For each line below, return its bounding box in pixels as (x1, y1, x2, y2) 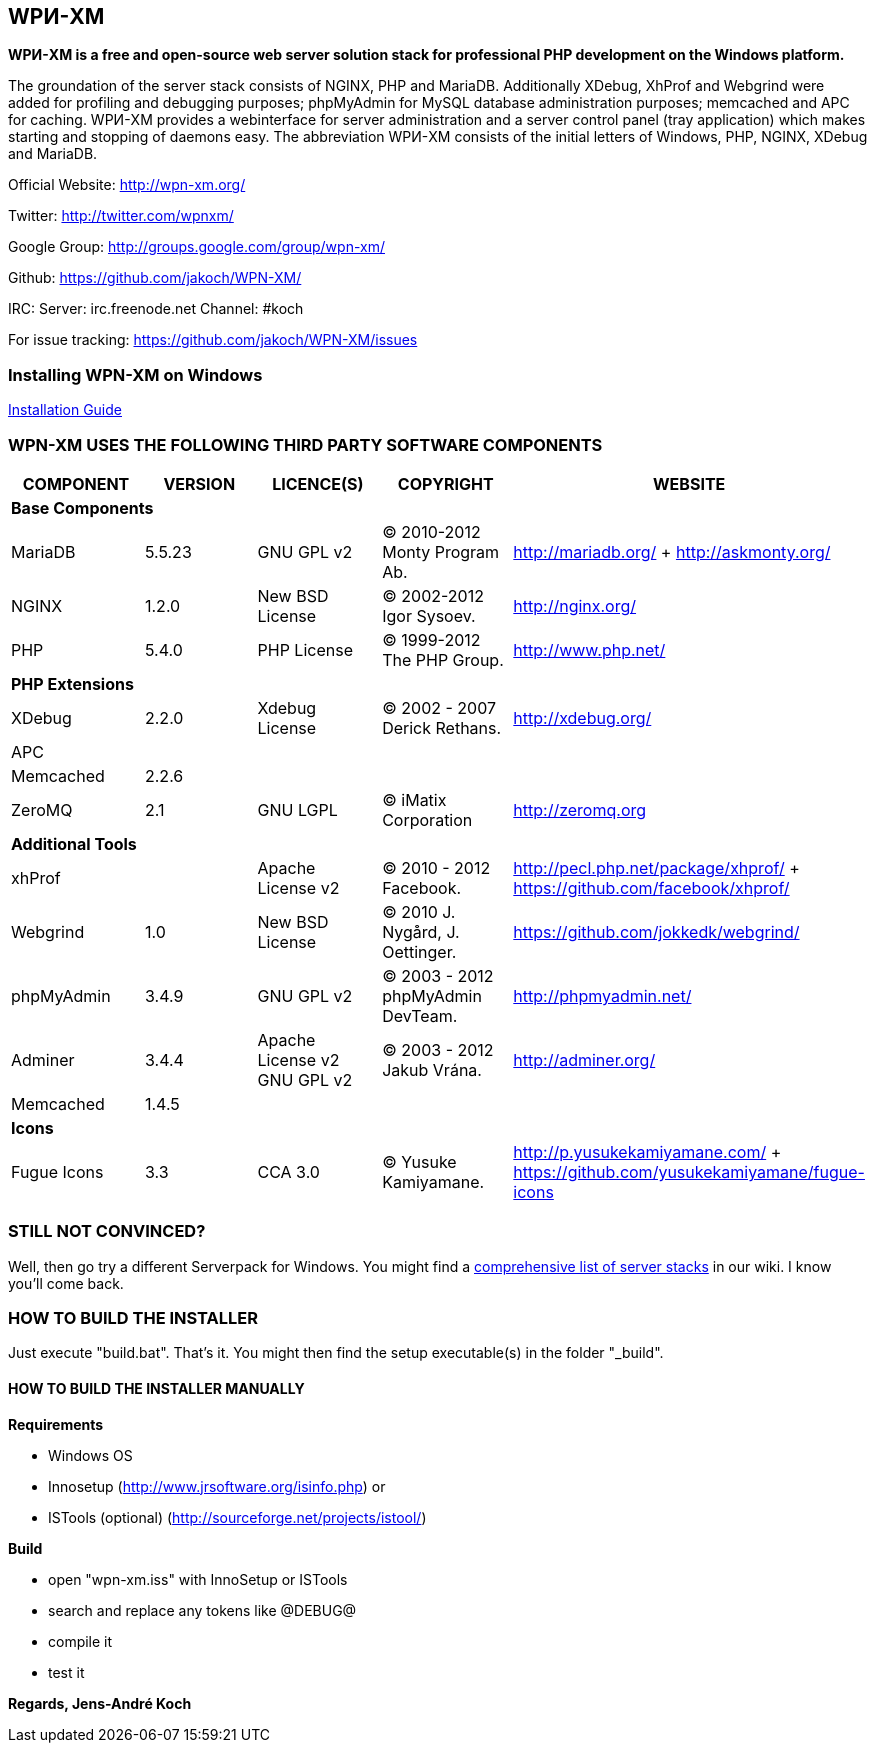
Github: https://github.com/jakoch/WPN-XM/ (8, 269, 302, 287)
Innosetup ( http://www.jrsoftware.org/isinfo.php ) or (48, 1477, 386, 1495)
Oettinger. (382, 941, 457, 962)
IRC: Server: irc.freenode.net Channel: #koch (8, 300, 304, 318)
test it (48, 1663, 85, 1681)
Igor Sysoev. (382, 605, 476, 626)
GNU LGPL (257, 799, 338, 820)
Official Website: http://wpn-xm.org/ (8, 176, 246, 194)
